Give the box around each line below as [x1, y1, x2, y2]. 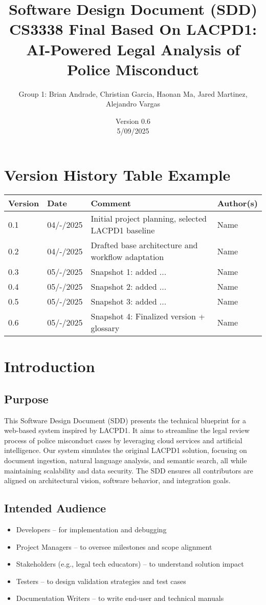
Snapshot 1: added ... [91, 266, 167, 277]
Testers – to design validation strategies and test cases [16, 575, 186, 586]
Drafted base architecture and [91, 239, 198, 251]
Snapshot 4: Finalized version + [91, 310, 205, 322]
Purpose [4, 391, 49, 406]
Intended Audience [4, 500, 106, 516]
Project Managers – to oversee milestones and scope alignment [16, 541, 212, 552]
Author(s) [217, 197, 258, 209]
